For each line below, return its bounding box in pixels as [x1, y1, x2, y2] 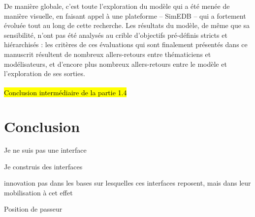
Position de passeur [4, 204, 63, 214]
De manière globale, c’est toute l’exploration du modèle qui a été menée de [4, 1, 230, 11]
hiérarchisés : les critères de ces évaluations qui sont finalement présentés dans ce [4, 39, 248, 50]
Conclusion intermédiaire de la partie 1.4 [4, 87, 127, 98]
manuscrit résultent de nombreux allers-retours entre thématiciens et [4, 49, 211, 59]
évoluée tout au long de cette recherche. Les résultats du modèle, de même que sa [4, 20, 250, 30]
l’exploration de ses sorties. [4, 68, 85, 79]
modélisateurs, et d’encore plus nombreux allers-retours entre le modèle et [4, 58, 227, 69]
